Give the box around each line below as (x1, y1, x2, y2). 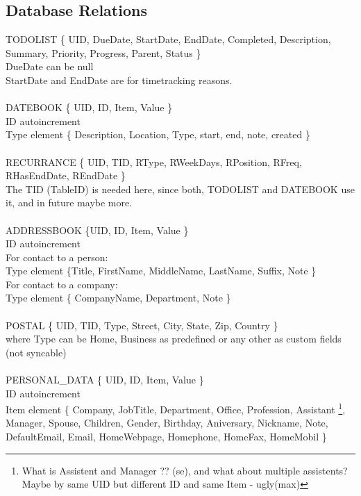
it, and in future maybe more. (6, 195, 133, 210)
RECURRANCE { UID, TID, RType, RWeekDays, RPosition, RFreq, (6, 154, 302, 169)
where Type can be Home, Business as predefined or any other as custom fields (6, 331, 342, 346)
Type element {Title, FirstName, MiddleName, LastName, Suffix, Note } (6, 263, 317, 278)
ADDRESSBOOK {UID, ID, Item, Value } (6, 222, 189, 237)
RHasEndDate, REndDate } (6, 168, 126, 183)
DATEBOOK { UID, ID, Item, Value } (6, 100, 173, 115)
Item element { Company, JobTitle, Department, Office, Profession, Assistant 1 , (6, 400, 346, 416)
